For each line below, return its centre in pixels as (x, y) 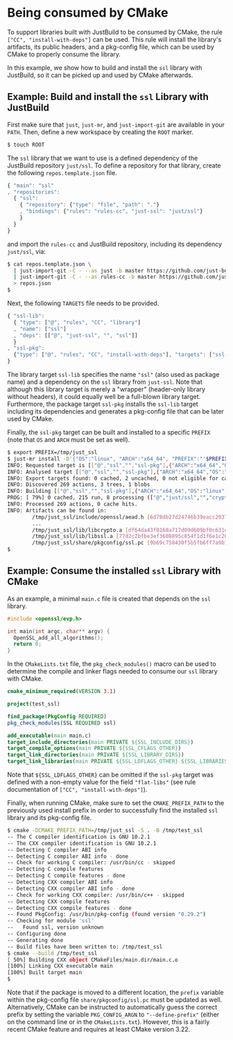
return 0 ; (27, 644)
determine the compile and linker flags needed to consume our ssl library (113, 672)
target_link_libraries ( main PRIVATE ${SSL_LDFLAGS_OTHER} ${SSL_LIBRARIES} (119, 762)
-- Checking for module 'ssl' (51, 921)
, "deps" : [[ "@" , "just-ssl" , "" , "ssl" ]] (76, 335)
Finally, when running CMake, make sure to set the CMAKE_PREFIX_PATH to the (116, 803)
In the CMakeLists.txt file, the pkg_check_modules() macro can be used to (112, 664)
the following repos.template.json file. (62, 172)
